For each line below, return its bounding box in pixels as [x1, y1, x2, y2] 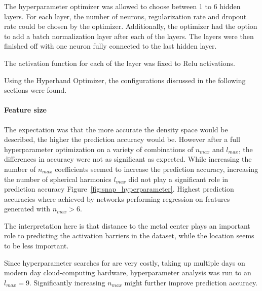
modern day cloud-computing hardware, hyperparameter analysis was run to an [4, 267, 251, 278]
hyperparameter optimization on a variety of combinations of [4, 143, 194, 154]
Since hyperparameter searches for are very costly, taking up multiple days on [4, 257, 245, 268]
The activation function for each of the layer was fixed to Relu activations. [4, 57, 235, 68]
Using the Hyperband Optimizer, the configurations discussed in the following [4, 75, 246, 85]
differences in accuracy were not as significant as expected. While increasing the [4, 154, 252, 164]
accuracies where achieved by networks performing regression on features [4, 193, 230, 204]
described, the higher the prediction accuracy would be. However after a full [4, 134, 240, 144]
